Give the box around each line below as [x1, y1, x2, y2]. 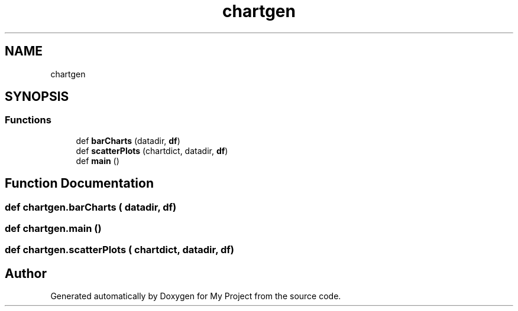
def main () [76, 155, 119, 166]
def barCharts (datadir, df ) [76, 135, 180, 146]
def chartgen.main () [5, 222, 102, 235]
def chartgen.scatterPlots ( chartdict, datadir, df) [5, 244, 234, 256]
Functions [5, 114, 51, 126]
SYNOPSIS [5, 89, 69, 104]
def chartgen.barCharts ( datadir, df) [5, 201, 177, 213]
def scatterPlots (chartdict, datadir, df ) [76, 145, 228, 156]
